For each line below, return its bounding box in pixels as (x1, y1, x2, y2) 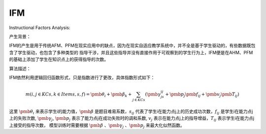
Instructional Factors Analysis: (9, 25, 70, 31)
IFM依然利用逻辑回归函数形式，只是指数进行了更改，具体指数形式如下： (9, 74, 155, 80)
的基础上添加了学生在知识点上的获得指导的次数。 (9, 57, 108, 63)
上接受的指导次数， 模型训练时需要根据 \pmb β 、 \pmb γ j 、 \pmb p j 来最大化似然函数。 (9, 122, 185, 129)
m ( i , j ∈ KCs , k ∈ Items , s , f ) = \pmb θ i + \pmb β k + (25, 92, 132, 98)
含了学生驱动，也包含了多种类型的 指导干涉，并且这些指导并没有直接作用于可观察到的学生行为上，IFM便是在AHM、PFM (9, 49, 253, 55)
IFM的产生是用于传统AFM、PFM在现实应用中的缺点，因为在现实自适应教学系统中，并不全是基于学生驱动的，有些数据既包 (9, 42, 256, 49)
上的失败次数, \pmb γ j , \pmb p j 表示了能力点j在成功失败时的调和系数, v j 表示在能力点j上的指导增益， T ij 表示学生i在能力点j (9, 115, 255, 122)
